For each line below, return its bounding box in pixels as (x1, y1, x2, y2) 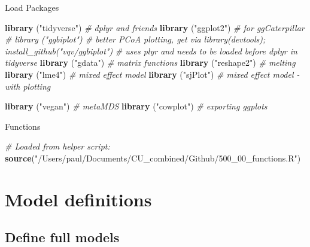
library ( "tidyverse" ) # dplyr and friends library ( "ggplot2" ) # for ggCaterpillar (5, 21, 305, 33)
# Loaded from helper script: (5, 140, 110, 153)
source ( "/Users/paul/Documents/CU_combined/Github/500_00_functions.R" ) (5, 151, 301, 164)
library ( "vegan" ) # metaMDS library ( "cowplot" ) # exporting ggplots (5, 100, 268, 112)
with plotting (5, 80, 51, 92)
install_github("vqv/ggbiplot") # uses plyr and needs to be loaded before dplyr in (5, 44, 297, 57)
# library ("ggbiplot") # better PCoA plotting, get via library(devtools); (5, 33, 266, 45)
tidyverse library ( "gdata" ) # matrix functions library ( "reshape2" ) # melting (5, 56, 296, 69)
